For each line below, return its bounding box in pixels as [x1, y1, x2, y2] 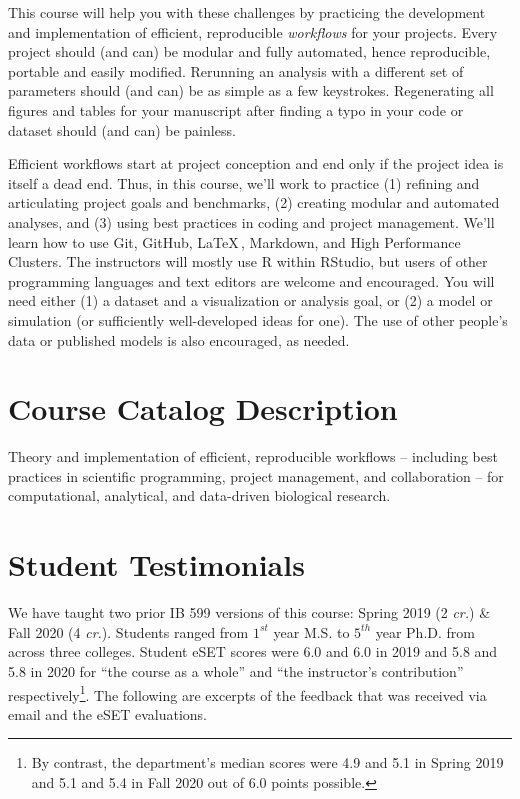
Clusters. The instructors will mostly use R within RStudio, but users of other [8, 251, 488, 272]
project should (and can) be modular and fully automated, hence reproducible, [8, 41, 491, 62]
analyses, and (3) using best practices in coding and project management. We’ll [8, 211, 495, 232]
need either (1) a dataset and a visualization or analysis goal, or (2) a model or [8, 290, 493, 311]
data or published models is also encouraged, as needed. [8, 329, 350, 350]
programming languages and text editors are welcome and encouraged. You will [8, 270, 495, 291]
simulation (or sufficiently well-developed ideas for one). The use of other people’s [8, 309, 508, 330]
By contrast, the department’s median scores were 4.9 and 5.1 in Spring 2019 [31, 752, 504, 773]
